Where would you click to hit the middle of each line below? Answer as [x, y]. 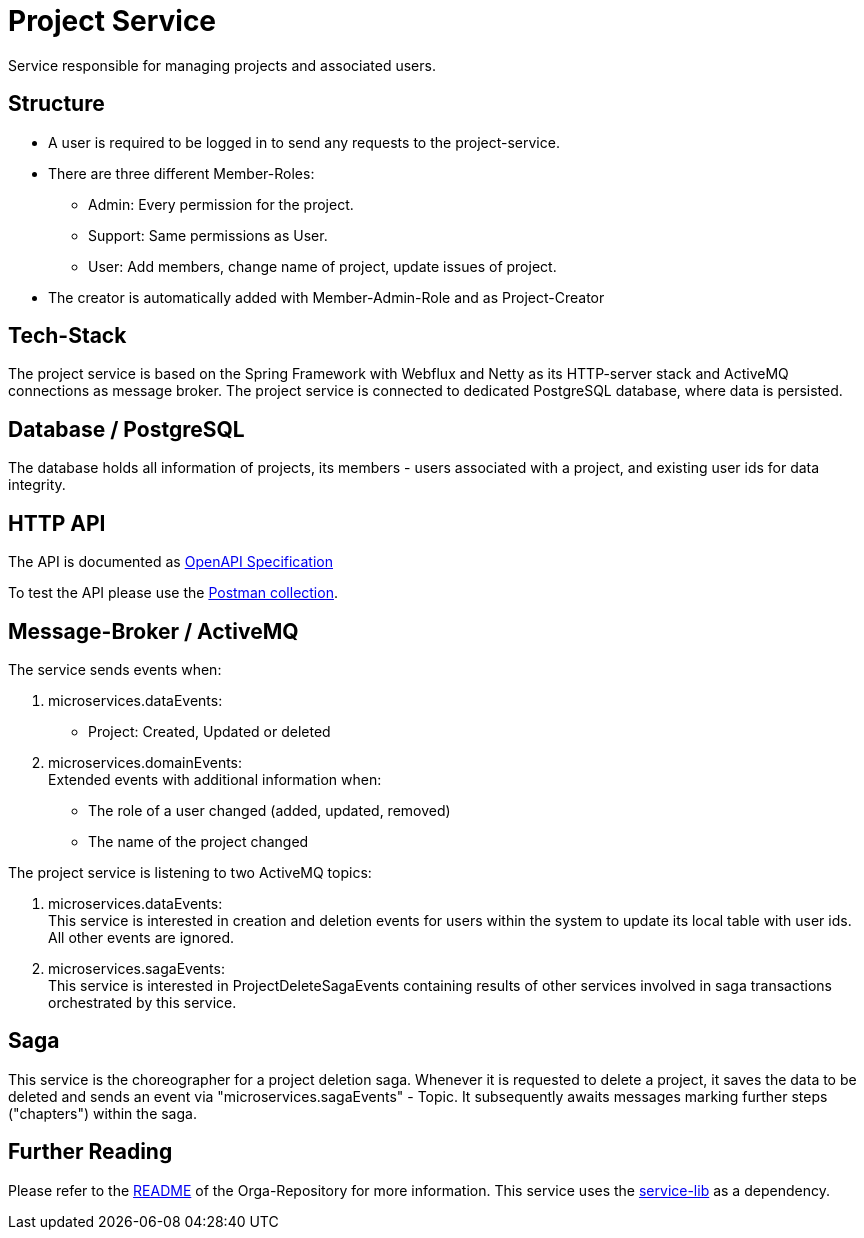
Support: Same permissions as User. [208, 235]
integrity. [37, 485]
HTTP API [57, 523]
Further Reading [90, 1152]
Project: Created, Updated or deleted [209, 731]
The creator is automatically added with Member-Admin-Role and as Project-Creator [326, 297]
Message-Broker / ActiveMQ [153, 631]
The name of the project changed [198, 841]
